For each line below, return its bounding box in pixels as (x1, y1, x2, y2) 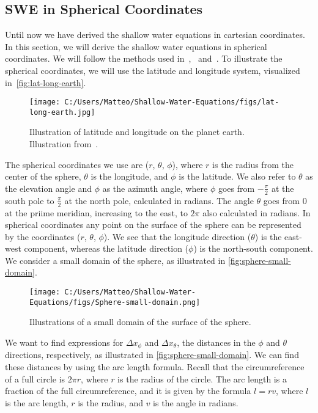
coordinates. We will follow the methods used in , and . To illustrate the (5, 52, 283, 65)
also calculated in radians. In (202, 206, 311, 219)
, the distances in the (177, 335, 256, 348)
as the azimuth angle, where (102, 181, 208, 194)
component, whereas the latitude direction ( (24, 242, 189, 255)
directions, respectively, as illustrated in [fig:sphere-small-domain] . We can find (5, 348, 299, 361)
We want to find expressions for (5, 335, 124, 348)
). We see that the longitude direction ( (103, 230, 251, 243)
